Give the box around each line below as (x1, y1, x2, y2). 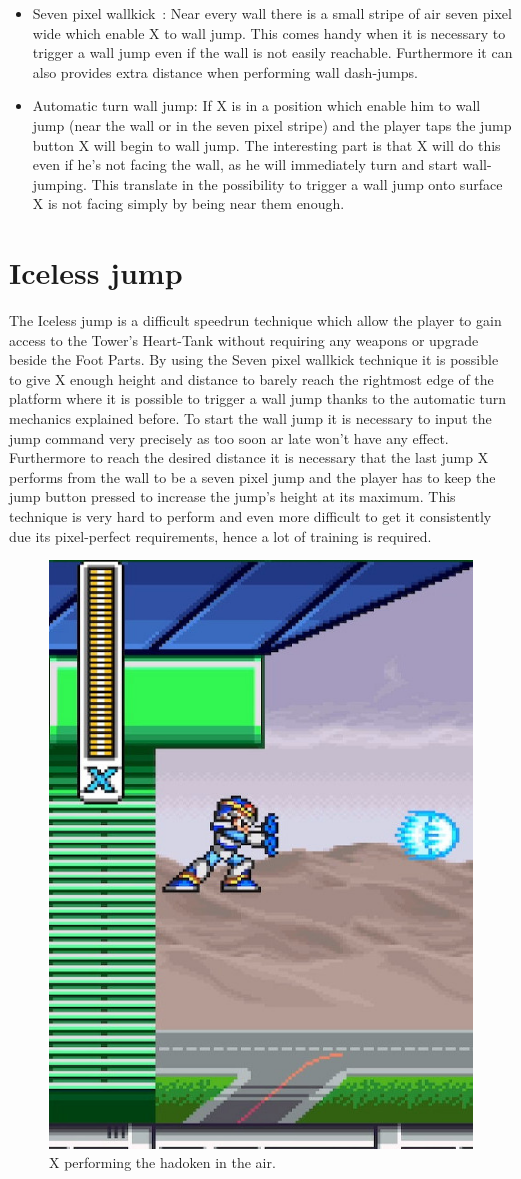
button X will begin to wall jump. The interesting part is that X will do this (32, 134, 501, 155)
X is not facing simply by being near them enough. (32, 193, 345, 214)
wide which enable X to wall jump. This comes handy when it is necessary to (32, 22, 506, 43)
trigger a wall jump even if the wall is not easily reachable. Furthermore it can (32, 42, 513, 63)
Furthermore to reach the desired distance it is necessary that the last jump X (9, 447, 489, 468)
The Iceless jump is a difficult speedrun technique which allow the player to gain (9, 310, 502, 331)
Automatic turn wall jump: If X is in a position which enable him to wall (32, 95, 481, 116)
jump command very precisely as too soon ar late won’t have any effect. (9, 427, 449, 448)
